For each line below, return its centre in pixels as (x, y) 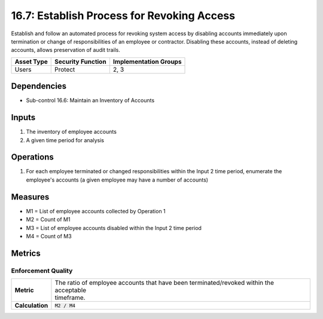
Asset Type (31, 62)
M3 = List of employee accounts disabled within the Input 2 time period (114, 228)
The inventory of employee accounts (71, 132)
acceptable (71, 290)
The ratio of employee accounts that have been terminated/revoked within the (164, 283)
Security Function (81, 62)
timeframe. (70, 297)
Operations (32, 157)
